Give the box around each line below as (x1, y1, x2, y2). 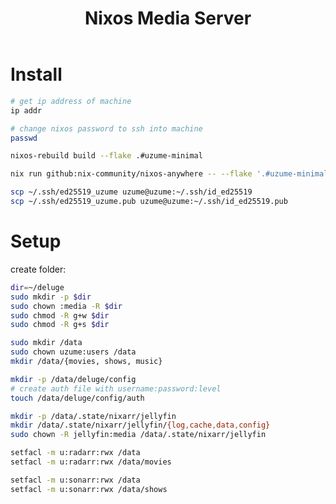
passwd (10, 133, 38, 143)
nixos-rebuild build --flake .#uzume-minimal (10, 151, 203, 161)
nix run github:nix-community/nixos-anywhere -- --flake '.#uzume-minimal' (10, 169, 333, 179)
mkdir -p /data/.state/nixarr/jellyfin (10, 411, 177, 421)
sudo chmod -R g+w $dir (10, 310, 110, 321)
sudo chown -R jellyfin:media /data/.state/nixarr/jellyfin (10, 430, 267, 440)
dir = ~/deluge (10, 282, 65, 292)
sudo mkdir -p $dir (10, 292, 92, 302)
